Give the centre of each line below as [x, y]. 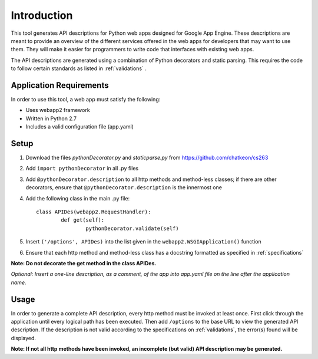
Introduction [42, 15]
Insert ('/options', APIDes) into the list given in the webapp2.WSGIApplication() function [143, 242]
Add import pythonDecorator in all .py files [82, 169]
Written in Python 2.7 [51, 118]
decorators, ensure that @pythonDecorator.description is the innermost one [124, 187]
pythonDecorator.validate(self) [132, 228]
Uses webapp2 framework [58, 110]
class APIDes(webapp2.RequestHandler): [94, 212]
